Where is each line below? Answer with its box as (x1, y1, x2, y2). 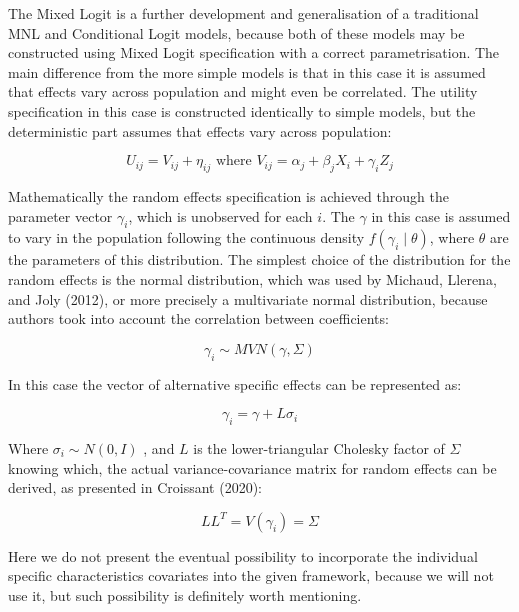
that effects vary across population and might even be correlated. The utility (8, 81, 478, 102)
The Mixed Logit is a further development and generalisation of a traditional (8, 3, 479, 23)
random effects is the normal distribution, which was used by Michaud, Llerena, (8, 268, 497, 289)
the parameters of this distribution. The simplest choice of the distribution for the (8, 249, 511, 270)
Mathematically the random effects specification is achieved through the (8, 185, 449, 206)
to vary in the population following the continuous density (8, 227, 365, 248)
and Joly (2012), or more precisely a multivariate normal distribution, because (8, 288, 488, 309)
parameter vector (8, 205, 113, 226)
